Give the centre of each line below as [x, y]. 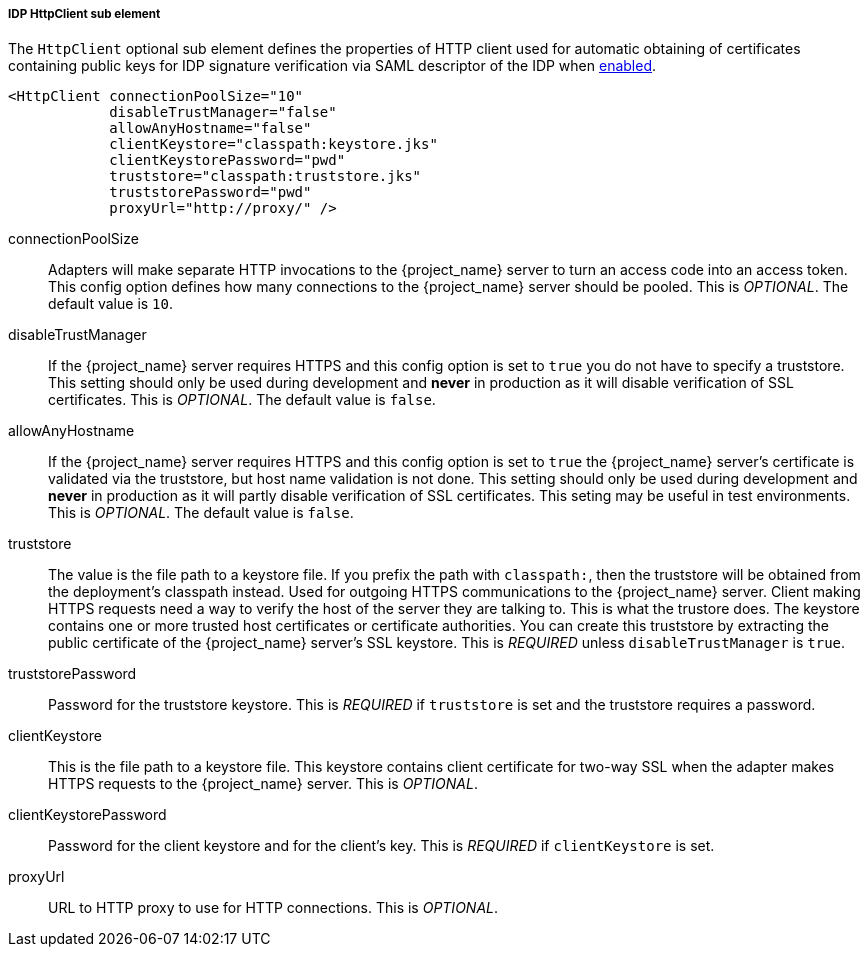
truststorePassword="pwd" [210, 192]
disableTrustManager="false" [223, 112]
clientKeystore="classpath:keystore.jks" [273, 144]
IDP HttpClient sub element [84, 14]
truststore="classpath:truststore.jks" [265, 176]
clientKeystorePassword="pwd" [227, 160]
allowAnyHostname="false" [210, 128]
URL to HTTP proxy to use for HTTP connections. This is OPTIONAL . [273, 908]
